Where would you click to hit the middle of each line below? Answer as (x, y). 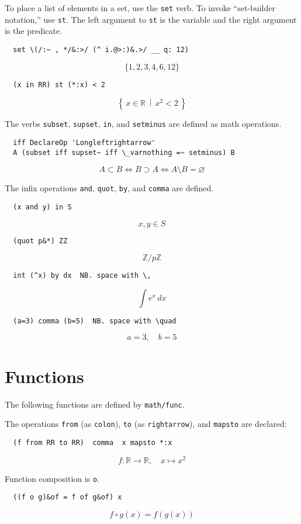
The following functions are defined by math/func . (95, 404)
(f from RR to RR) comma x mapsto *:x (93, 442)
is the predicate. (34, 31)
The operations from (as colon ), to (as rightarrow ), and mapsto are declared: (146, 424)
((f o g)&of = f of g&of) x (68, 497)
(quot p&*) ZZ (40, 241)
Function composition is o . (52, 478)
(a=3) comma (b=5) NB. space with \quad (95, 321)
